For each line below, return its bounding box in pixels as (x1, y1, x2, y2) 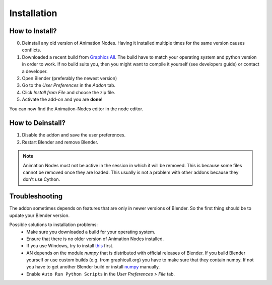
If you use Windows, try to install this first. (26, 243, 114, 249)
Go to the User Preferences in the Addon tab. (22, 82, 116, 88)
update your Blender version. (9, 212, 70, 219)
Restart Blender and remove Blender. (22, 139, 98, 145)
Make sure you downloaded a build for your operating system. (26, 229, 156, 235)
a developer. (22, 68, 48, 74)
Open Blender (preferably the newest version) (22, 76, 117, 82)
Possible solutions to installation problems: (9, 222, 98, 228)
